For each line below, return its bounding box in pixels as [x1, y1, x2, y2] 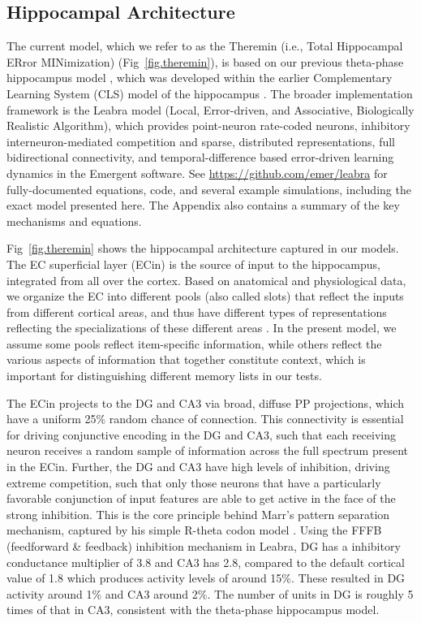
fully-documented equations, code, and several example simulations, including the [6, 180, 411, 197]
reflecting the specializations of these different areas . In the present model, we [6, 319, 397, 336]
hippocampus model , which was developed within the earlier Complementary [6, 69, 393, 86]
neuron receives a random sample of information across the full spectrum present [6, 442, 408, 459]
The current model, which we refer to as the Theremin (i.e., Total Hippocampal [6, 37, 403, 54]
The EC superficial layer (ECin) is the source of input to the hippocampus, [6, 255, 380, 272]
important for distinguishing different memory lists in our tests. [6, 367, 322, 384]
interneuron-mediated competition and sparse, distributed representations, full [6, 132, 396, 149]
